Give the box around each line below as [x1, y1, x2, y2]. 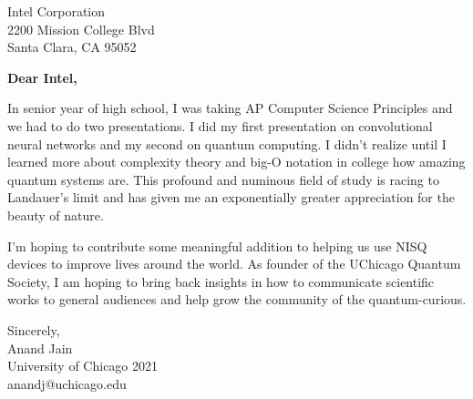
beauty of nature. [7, 205, 104, 224]
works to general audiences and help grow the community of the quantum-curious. [7, 290, 467, 309]
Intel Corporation [7, 2, 106, 20]
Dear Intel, [7, 67, 77, 87]
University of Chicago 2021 [7, 356, 159, 375]
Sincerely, [7, 320, 60, 339]
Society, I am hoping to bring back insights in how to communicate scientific [7, 271, 435, 291]
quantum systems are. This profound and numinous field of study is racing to [7, 169, 439, 189]
